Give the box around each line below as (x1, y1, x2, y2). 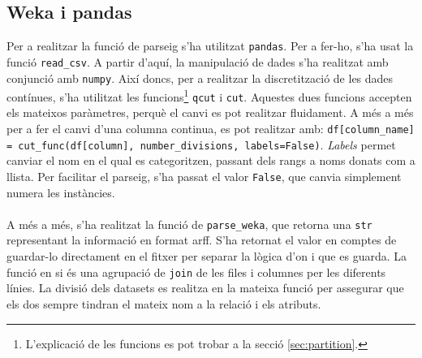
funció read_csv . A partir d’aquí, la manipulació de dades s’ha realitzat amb (6, 53, 389, 70)
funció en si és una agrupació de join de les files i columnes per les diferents (6, 263, 386, 280)
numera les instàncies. (6, 183, 115, 201)
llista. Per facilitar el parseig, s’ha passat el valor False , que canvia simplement (6, 167, 402, 184)
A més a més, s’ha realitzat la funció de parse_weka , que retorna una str (6, 215, 372, 232)
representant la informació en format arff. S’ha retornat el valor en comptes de (6, 231, 397, 248)
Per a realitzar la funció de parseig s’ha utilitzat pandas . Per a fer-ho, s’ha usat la (6, 37, 414, 54)
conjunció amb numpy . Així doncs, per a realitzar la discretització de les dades (6, 69, 394, 86)
